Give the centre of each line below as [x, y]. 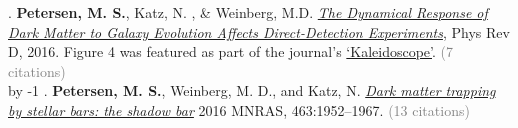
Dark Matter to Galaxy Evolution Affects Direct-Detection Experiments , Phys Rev [259, 31]
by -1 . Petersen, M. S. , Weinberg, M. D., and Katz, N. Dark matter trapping [252, 90]
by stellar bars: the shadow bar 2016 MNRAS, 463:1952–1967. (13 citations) [239, 109]
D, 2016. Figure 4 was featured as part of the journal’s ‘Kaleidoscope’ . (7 [230, 51]
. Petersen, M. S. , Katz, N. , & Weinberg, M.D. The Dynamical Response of [248, 12]
